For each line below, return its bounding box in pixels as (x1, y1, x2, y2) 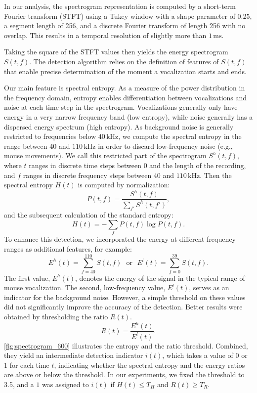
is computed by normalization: (78, 179, 170, 190)
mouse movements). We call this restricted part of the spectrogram (4, 150, 207, 161)
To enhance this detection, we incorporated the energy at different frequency (4, 234, 236, 244)
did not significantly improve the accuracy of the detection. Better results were (4, 302, 243, 312)
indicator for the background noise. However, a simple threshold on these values (4, 292, 246, 302)
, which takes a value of (162, 350, 233, 360)
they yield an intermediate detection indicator (4, 350, 143, 360)
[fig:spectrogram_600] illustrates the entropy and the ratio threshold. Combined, (4, 340, 248, 350)
